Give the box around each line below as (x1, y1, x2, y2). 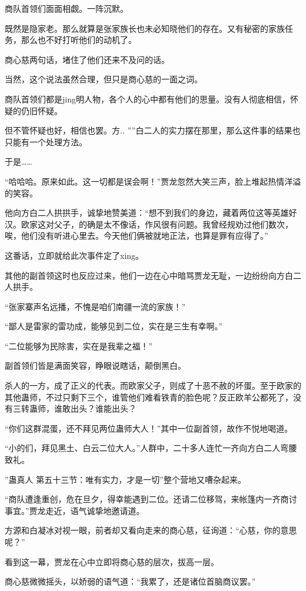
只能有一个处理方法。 (5, 135, 87, 148)
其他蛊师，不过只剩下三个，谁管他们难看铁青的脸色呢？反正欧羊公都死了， (5, 390, 293, 403)
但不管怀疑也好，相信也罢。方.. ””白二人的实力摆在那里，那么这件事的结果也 (5, 124, 301, 136)
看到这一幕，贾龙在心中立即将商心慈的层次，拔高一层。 (5, 555, 219, 567)
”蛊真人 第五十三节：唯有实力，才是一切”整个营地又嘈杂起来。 (5, 473, 246, 485)
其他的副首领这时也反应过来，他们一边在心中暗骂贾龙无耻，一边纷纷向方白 (5, 269, 293, 281)
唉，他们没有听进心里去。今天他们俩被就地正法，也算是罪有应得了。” (5, 229, 268, 242)
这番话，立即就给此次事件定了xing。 (5, 249, 144, 261)
